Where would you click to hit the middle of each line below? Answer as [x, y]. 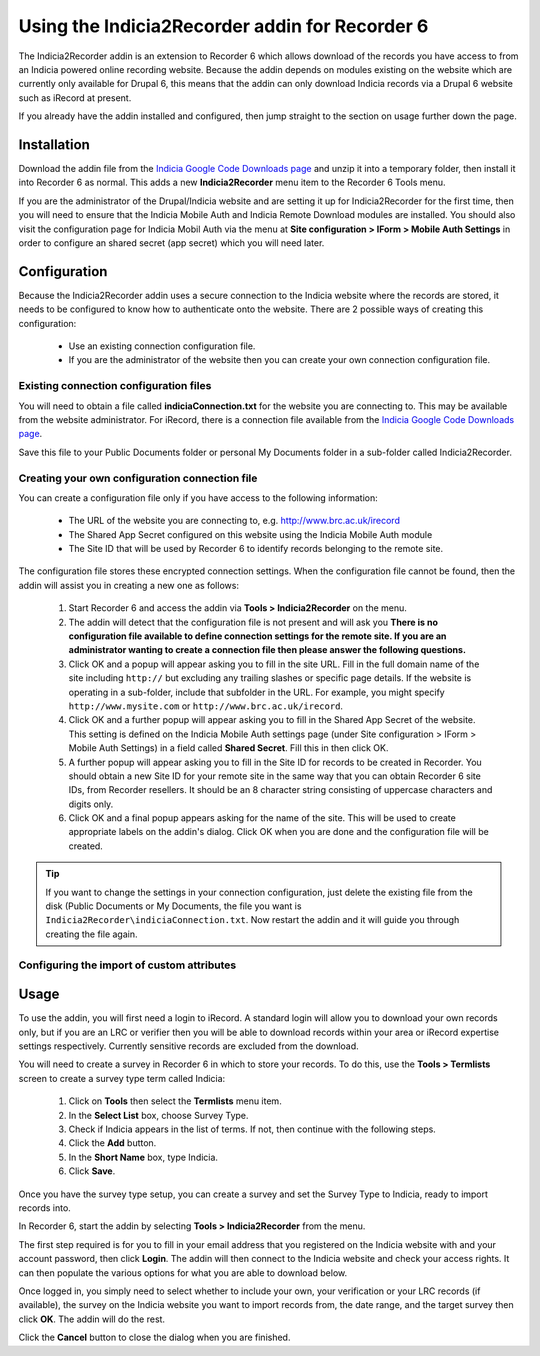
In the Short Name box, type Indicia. [143, 1157]
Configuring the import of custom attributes [127, 965]
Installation [54, 144]
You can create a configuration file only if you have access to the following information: [198, 497]
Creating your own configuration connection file [138, 478]
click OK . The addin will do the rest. [91, 1319]
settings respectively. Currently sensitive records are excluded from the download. [188, 1046]
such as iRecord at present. [75, 97]
